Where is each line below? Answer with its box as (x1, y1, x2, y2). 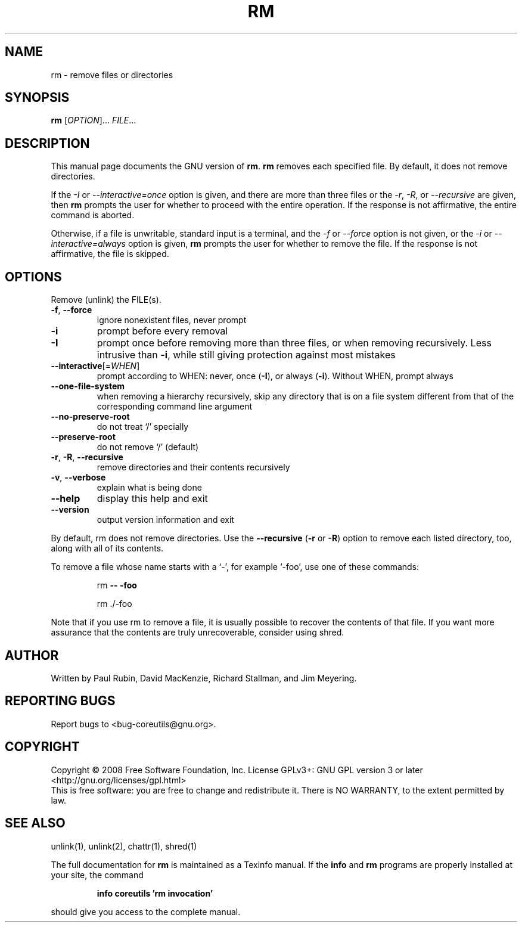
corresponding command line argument (97, 401, 253, 412)
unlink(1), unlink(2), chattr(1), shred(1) (51, 841, 197, 851)
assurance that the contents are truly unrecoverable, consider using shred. (51, 627, 344, 638)
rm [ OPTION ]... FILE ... (51, 115, 136, 126)
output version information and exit (97, 514, 234, 525)
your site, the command (51, 869, 144, 880)
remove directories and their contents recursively (97, 462, 290, 473)
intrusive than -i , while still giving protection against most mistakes (97, 349, 396, 361)
